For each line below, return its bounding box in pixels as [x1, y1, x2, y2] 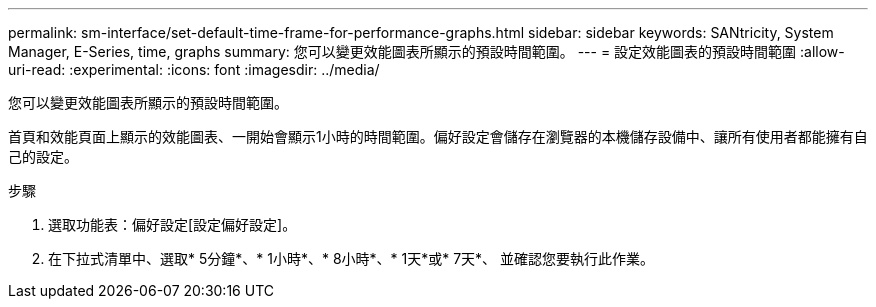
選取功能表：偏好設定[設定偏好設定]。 [48, 216, 297, 233]
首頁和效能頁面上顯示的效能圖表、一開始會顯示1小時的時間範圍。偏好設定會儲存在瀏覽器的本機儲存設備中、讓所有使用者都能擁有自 [8, 128, 868, 145]
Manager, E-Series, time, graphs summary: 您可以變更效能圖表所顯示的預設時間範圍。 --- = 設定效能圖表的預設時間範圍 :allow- [8, 43, 845, 60]
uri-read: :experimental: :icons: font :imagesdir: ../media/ [8, 61, 380, 78]
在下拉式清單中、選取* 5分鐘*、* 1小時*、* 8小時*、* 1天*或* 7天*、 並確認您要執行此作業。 [48, 250, 655, 267]
